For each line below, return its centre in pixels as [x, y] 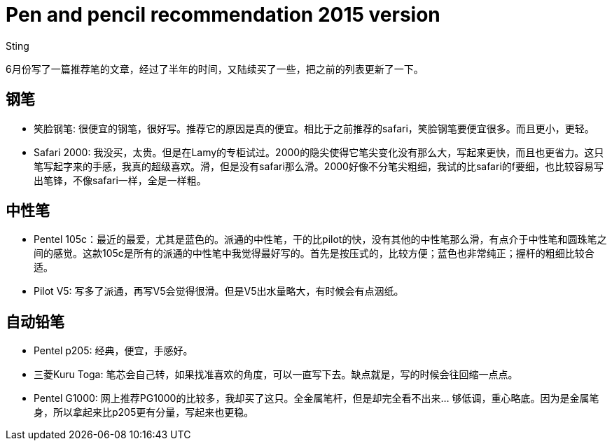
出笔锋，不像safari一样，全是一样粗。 [120, 180]
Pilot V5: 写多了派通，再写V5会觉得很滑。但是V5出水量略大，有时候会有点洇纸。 [219, 291]
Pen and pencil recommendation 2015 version [223, 15]
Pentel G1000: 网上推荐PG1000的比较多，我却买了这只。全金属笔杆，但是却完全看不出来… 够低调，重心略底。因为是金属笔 [317, 398]
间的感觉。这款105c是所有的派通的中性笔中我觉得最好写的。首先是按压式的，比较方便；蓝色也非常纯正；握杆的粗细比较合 [314, 253]
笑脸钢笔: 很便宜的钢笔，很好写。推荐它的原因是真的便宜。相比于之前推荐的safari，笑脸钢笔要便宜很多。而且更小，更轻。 [314, 128]
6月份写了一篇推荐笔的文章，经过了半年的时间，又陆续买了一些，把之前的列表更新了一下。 [215, 69]
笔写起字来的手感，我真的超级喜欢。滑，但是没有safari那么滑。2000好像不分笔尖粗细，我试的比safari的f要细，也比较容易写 [319, 166]
